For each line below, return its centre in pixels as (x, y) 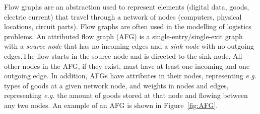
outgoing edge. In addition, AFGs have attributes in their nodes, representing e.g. (130, 76)
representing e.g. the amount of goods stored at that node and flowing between (126, 95)
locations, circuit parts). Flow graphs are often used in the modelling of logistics (128, 26)
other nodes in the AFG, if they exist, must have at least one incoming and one (127, 66)
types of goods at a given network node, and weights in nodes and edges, (116, 85)
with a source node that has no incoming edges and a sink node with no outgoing (129, 46)
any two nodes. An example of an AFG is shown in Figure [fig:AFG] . (111, 105)
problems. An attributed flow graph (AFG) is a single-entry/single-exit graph (123, 36)
